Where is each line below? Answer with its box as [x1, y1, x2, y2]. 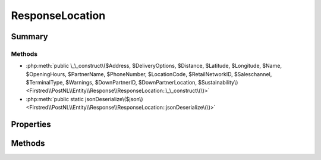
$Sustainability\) [198, 79, 238, 86]
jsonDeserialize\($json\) [85, 95, 143, 102]
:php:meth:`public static [26, 95, 84, 102]
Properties [11, 120, 51, 130]
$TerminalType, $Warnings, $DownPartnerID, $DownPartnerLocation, [26, 79, 197, 86]
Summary [11, 32, 48, 42]
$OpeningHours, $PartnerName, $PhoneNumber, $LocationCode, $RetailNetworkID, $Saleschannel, [26, 70, 272, 77]
